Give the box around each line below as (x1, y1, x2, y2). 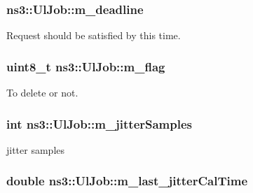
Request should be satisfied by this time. (6, 28, 181, 43)
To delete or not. (6, 85, 78, 100)
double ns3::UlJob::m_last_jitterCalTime (6, 172, 248, 190)
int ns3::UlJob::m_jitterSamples (6, 115, 193, 132)
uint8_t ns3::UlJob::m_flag (6, 57, 165, 75)
